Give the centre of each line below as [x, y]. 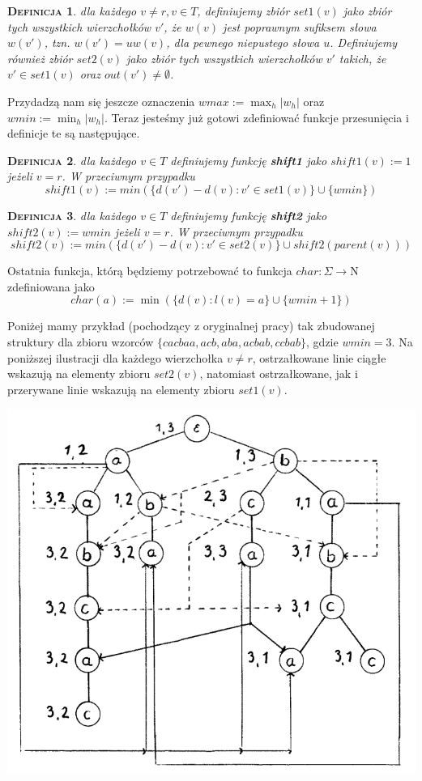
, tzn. [57, 42]
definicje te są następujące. [74, 133]
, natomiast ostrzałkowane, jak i [279, 374]
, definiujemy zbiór [243, 11]
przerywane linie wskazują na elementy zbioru [121, 389]
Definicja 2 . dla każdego [72, 160]
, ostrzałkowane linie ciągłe [319, 357]
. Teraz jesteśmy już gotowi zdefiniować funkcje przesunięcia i [256, 117]
